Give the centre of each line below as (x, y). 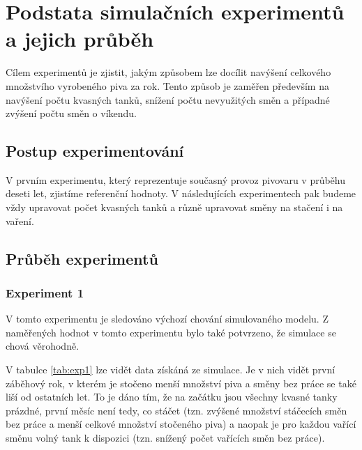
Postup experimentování (95, 151)
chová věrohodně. (43, 346)
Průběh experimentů (82, 258)
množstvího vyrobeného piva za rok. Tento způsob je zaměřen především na (167, 85)
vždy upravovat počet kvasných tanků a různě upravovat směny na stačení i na (174, 207)
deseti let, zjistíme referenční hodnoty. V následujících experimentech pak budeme (181, 193)
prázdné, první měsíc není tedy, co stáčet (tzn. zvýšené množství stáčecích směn (176, 410)
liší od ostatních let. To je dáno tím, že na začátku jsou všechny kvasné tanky (172, 397)
